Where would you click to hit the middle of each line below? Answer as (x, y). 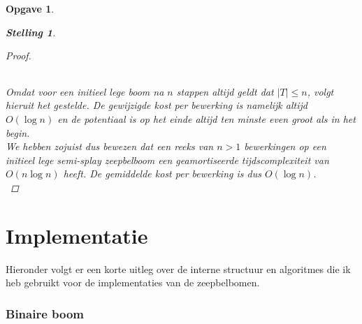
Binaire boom (45, 313)
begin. (18, 132)
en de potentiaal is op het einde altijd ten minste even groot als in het (207, 118)
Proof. (19, 56)
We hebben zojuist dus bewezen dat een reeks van (110, 146)
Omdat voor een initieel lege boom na (85, 91)
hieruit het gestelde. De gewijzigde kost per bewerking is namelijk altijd (157, 105)
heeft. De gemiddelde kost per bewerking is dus (162, 174)
